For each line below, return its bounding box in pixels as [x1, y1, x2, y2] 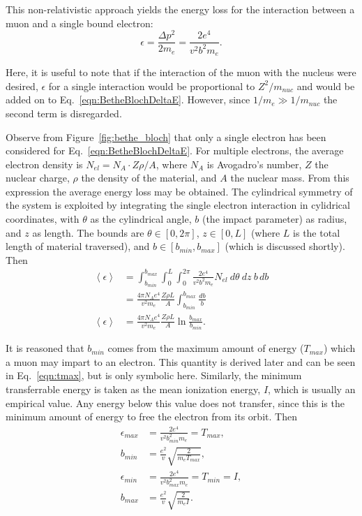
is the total [293, 225, 340, 239]
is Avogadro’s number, [206, 156, 302, 171]
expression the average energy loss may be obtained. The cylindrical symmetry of [6, 184, 353, 198]
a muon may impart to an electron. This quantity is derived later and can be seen [6, 354, 356, 369]
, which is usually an [268, 382, 356, 396]
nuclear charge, [6, 170, 70, 185]
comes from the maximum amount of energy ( [107, 341, 304, 355]
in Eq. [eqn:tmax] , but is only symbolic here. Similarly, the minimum [6, 368, 302, 383]
